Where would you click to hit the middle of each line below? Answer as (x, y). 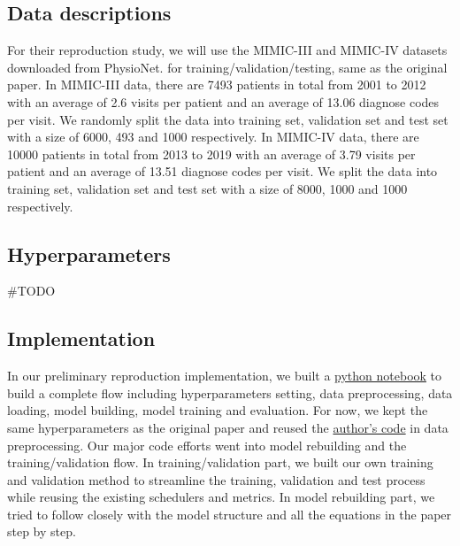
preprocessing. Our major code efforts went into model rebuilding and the (207, 445)
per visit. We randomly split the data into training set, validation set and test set (228, 119)
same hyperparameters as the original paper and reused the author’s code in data (228, 427)
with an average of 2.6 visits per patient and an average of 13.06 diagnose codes (223, 101)
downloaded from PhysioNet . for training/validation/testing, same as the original (227, 67)
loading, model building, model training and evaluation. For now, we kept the (218, 410)
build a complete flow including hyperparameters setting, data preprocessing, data (230, 392)
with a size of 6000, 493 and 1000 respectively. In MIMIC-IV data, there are (213, 137)
